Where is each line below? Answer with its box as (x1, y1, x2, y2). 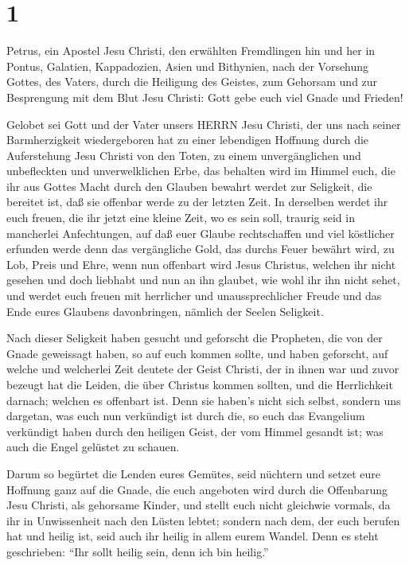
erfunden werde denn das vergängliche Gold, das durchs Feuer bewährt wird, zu (6, 240, 395, 257)
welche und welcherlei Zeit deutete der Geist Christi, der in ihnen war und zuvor (6, 360, 399, 377)
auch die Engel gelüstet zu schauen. (6, 438, 180, 455)
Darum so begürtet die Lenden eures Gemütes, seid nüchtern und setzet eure (6, 465, 381, 481)
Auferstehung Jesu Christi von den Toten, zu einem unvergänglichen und (6, 146, 361, 163)
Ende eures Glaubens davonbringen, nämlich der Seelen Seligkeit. (6, 302, 324, 319)
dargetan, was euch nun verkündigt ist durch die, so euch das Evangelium (6, 407, 365, 424)
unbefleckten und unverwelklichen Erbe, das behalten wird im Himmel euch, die (6, 162, 395, 179)
